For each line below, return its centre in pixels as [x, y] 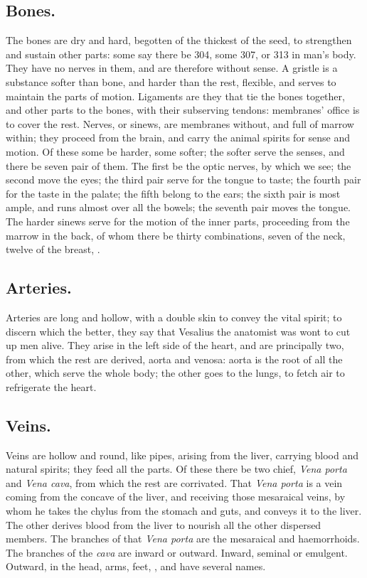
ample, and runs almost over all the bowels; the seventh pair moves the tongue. [179, 207]
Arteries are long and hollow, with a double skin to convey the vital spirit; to [174, 317]
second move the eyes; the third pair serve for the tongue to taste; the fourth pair [183, 180]
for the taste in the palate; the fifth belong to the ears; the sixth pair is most [173, 193]
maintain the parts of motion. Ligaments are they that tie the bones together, [175, 96]
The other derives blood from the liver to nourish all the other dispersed [164, 524]
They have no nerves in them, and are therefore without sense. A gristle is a [172, 68]
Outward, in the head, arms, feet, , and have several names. [136, 566]
